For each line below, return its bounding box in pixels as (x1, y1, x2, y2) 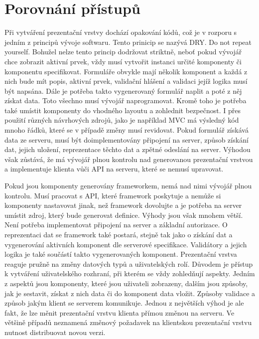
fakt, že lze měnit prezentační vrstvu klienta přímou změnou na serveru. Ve (4, 307, 235, 318)
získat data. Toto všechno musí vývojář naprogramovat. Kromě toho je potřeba (4, 95, 247, 106)
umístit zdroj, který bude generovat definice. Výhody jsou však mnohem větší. (4, 209, 243, 220)
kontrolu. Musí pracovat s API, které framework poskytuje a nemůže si (4, 190, 221, 200)
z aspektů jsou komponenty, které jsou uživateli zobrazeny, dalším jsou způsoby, (4, 278, 248, 288)
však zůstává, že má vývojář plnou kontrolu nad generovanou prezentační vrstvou (4, 154, 253, 164)
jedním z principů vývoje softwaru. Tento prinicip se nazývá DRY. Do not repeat (4, 36, 252, 47)
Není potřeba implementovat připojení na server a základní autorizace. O (4, 219, 228, 230)
